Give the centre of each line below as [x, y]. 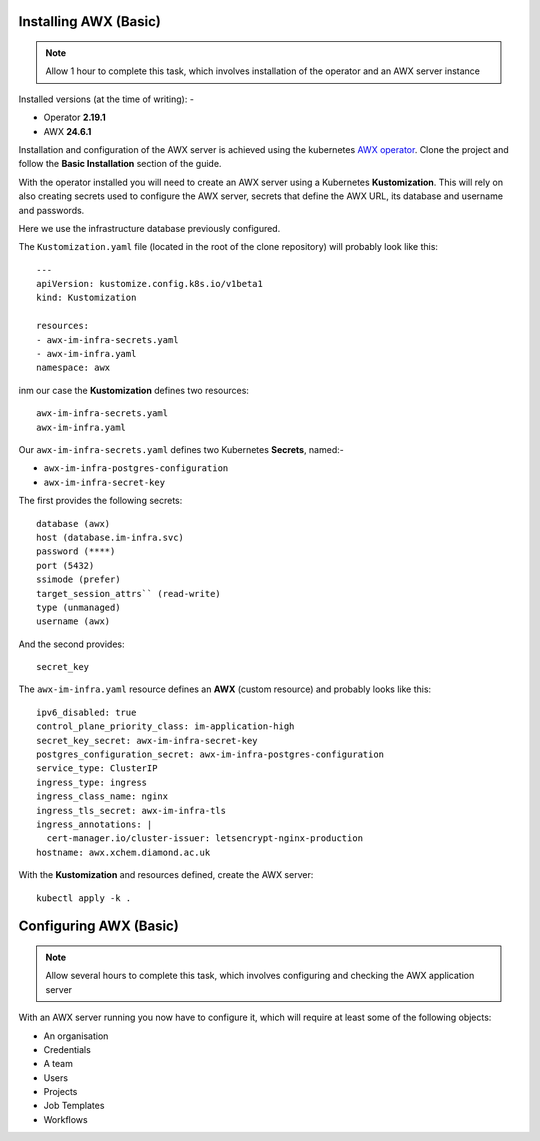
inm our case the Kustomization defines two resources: [134, 390]
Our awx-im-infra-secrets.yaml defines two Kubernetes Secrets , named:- [181, 449]
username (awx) [73, 621]
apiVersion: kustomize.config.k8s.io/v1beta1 [150, 284]
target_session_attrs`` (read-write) [129, 593]
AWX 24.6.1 [67, 131]
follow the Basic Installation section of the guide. [120, 164]
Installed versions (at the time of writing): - [106, 99]
